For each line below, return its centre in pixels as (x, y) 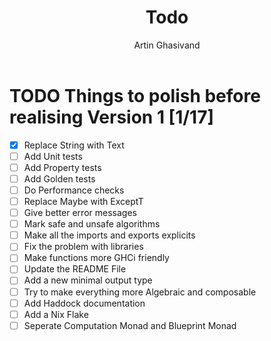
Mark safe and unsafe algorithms (92, 224)
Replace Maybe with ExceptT (83, 201)
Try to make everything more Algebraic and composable (140, 292)
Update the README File (75, 269)
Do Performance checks (74, 190)
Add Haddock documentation (84, 303)
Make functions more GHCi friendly (96, 258)
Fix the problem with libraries (83, 247)
